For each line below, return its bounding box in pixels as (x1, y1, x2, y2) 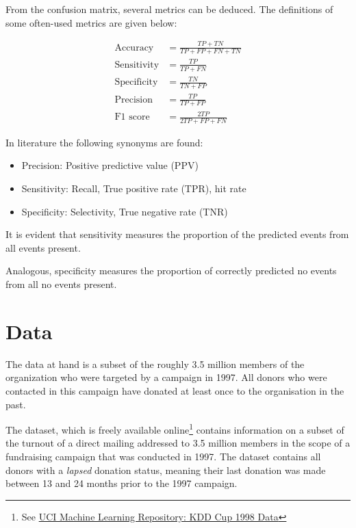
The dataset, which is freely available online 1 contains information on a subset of (5, 421, 344, 436)
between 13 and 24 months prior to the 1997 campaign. (5, 476, 238, 490)
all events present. (5, 240, 81, 254)
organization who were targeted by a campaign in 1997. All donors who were (5, 370, 327, 384)
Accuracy (114, 42, 154, 53)
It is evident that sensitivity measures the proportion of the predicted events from (5, 227, 349, 241)
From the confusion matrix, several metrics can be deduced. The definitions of (5, 2, 333, 16)
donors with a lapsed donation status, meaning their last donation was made (5, 462, 326, 477)
